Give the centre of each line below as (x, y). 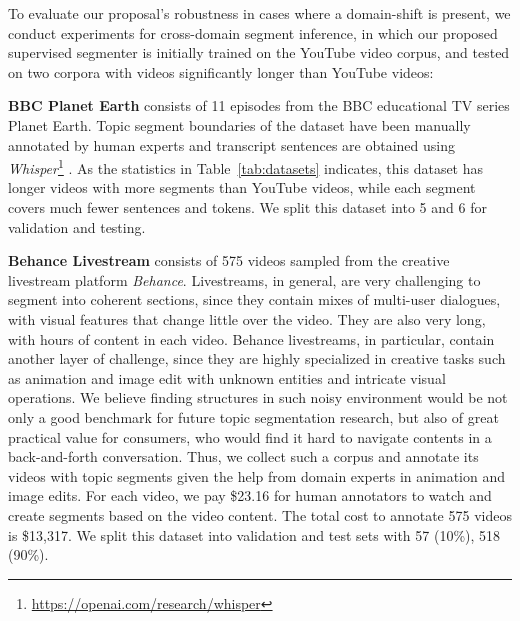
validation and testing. (77, 226)
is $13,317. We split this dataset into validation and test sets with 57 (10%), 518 (254, 534)
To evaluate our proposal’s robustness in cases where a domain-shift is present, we (259, 13)
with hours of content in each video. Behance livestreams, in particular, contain (251, 338)
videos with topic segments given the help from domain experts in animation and (256, 475)
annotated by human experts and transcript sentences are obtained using (232, 144)
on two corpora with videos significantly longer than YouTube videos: (221, 71)
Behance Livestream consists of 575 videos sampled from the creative (229, 260)
